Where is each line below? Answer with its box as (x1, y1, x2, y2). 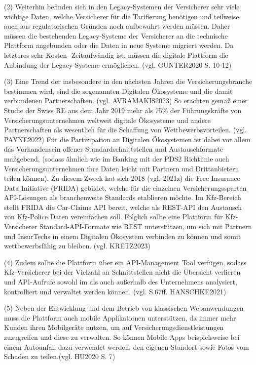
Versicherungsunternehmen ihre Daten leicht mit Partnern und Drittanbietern (4, 163, 239, 173)
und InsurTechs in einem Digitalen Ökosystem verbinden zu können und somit (4, 231, 241, 241)
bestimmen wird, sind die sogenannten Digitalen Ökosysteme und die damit (4, 85, 233, 96)
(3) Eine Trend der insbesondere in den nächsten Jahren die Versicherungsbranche (4, 76, 253, 86)
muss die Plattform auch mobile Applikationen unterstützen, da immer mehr (4, 312, 236, 323)
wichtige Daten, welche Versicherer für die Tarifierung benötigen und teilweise (4, 11, 239, 21)
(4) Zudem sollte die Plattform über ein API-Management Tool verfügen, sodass (4, 257, 247, 267)
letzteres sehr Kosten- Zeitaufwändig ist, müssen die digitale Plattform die (4, 49, 228, 60)
